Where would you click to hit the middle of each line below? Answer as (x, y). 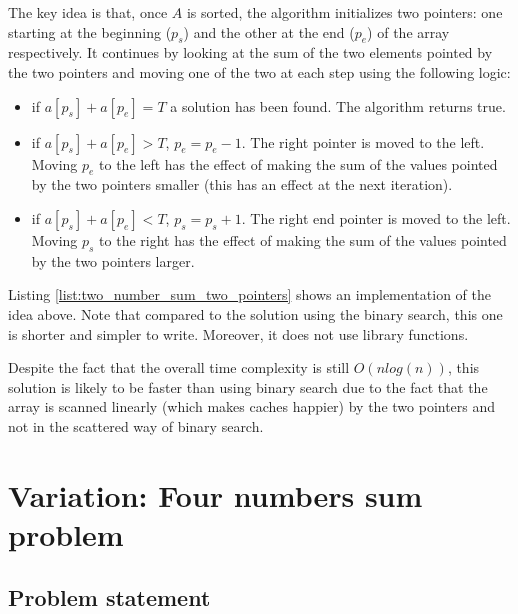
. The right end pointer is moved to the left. (376, 217)
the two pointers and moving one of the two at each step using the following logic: (259, 71)
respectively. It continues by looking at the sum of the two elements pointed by (250, 52)
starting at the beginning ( (90, 31)
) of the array (408, 31)
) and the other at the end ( (269, 31)
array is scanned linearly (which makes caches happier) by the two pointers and (252, 406)
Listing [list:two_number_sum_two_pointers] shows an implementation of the (249, 294)
